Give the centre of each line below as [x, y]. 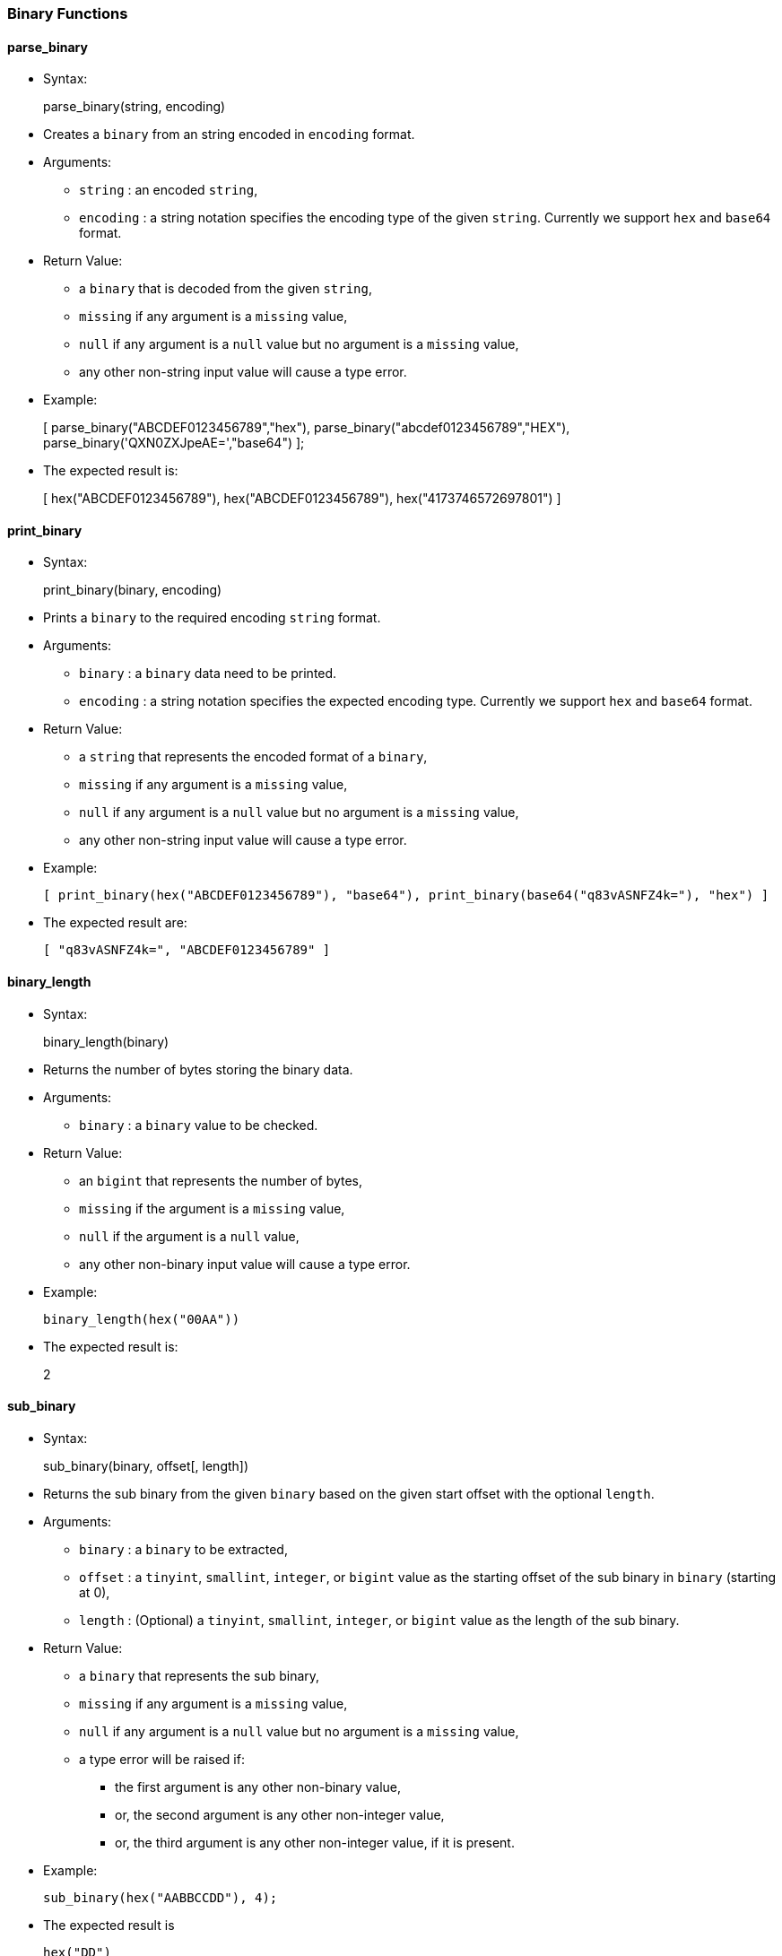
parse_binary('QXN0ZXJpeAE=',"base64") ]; [174, 443]
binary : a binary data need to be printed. [208, 674]
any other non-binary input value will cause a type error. [245, 1264]
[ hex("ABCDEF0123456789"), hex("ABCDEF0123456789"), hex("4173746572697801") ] [302, 499]
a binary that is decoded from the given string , [226, 289]
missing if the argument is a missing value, [212, 1208]
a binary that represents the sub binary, [200, 1675]
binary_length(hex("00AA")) [142, 1319]
